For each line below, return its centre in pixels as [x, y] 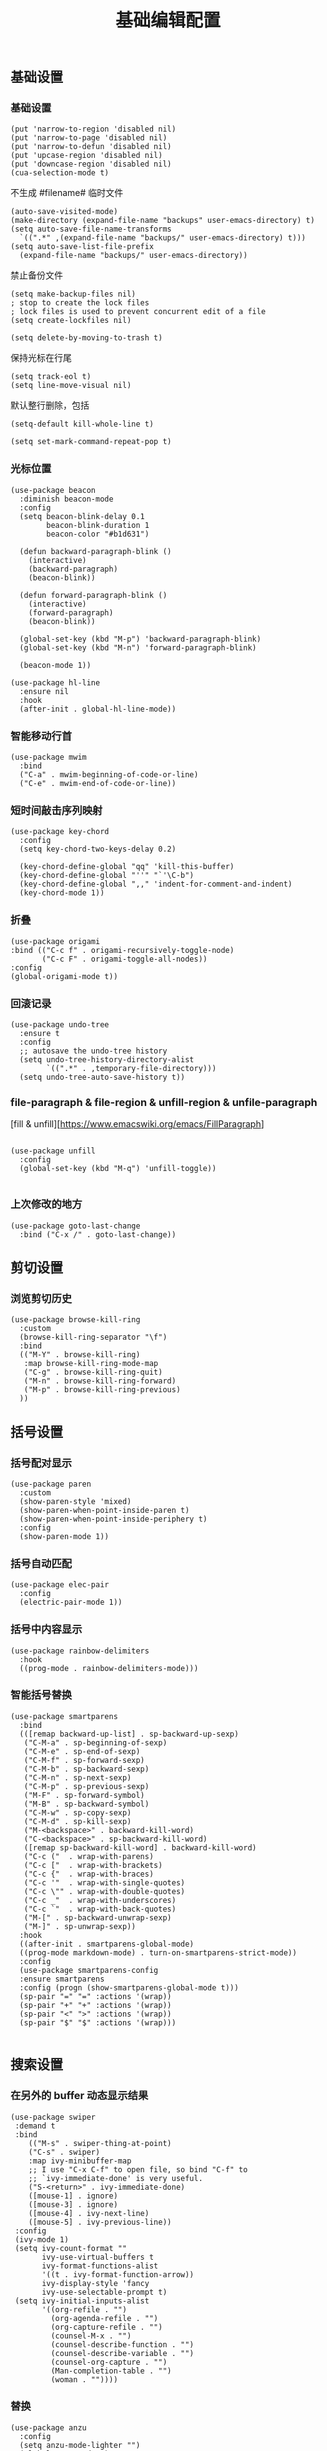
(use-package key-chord [60, 832]
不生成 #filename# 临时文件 [67, 193]
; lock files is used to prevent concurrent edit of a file [138, 312]
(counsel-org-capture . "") [109, 2362]
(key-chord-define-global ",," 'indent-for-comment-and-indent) [156, 884]
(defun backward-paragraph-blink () [95, 551]
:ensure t [39, 1033]
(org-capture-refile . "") [106, 2327]
